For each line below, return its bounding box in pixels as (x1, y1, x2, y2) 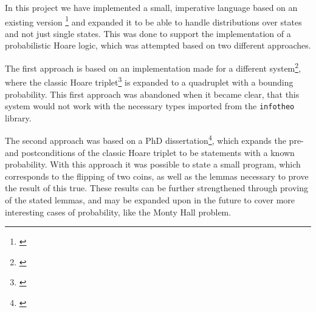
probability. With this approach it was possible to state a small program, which (5, 158, 301, 171)
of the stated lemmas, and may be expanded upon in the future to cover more (5, 194, 295, 206)
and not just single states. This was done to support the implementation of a (5, 27, 291, 39)
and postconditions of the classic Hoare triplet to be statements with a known (5, 146, 295, 158)
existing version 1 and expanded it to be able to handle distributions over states (5, 13, 302, 28)
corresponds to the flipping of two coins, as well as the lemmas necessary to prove (5, 169, 309, 182)
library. (5, 111, 32, 124)
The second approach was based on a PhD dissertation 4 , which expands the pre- (5, 132, 304, 147)
